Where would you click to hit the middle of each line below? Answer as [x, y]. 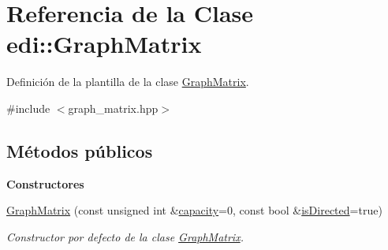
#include [28, 108]
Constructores [45, 183]
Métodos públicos [80, 150]
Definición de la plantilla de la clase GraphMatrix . [128, 82]
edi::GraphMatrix [104, 44]
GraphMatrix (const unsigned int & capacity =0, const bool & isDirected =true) [194, 210]
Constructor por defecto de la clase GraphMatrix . [125, 236]
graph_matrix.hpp [113, 108]
